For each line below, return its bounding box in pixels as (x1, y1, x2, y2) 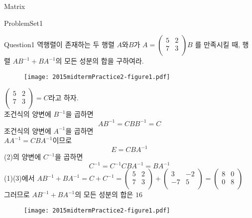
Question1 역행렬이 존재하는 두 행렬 (4, 39, 115, 50)
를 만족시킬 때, (195, 39, 240, 50)
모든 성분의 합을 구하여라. (64, 56, 144, 66)
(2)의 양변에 (4, 151, 41, 162)
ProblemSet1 (4, 17, 43, 28)
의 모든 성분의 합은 (75, 189, 133, 200)
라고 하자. (48, 92, 79, 103)
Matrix (4, 1, 25, 11)
